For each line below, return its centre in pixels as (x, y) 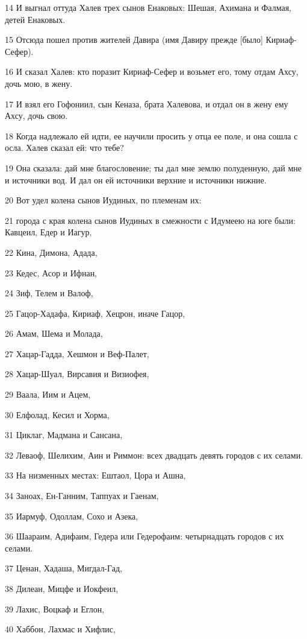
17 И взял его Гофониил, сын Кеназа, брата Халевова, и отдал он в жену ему (147, 103)
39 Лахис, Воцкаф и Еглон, (55, 609)
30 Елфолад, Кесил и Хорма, (57, 414)
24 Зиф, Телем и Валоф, (49, 293)
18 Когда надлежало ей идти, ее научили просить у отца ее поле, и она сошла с (151, 135)
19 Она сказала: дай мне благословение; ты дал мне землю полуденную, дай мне (153, 167)
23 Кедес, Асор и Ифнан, (51, 272)
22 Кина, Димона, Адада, (51, 252)
